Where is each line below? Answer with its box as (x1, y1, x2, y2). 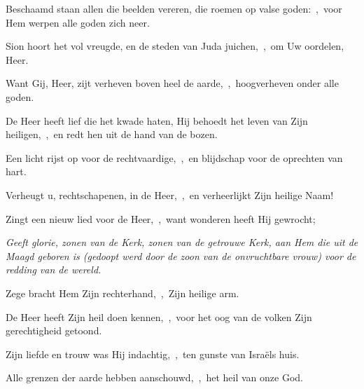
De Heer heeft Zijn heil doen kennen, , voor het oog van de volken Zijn (6, 309, 312, 324)
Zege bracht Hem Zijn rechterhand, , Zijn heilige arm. (6, 285, 239, 300)
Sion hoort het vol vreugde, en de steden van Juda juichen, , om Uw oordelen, (6, 39, 344, 53)
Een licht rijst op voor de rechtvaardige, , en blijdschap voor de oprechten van (6, 150, 343, 165)
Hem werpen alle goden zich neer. (6, 15, 150, 29)
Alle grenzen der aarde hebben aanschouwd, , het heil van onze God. (6, 370, 303, 385)
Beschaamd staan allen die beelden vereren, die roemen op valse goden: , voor (6, 1, 342, 15)
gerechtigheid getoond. (6, 323, 102, 338)
